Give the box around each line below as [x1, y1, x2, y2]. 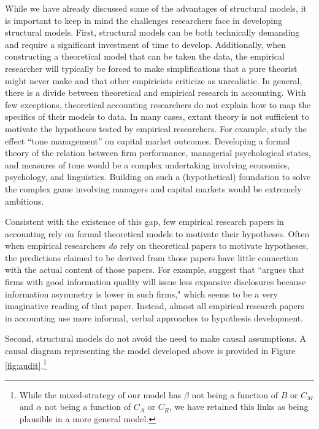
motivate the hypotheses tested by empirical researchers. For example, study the [5, 122, 307, 135]
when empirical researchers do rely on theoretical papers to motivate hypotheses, [5, 239, 309, 252]
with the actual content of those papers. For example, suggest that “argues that [5, 263, 305, 276]
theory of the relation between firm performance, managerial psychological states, [5, 146, 311, 159]
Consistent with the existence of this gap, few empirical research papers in [5, 215, 284, 228]
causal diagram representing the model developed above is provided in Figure [5, 344, 296, 357]
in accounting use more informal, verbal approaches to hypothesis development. [5, 311, 304, 324]
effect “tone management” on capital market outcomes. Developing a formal [5, 134, 290, 147]
